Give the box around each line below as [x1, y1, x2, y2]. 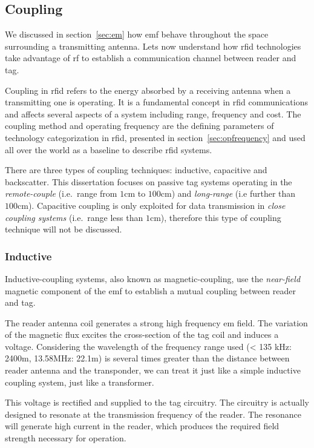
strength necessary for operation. [5, 432, 126, 444]
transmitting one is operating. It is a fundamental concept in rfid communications [5, 96, 308, 108]
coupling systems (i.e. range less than [5, 211, 143, 223]
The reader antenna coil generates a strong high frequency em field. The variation [5, 316, 308, 329]
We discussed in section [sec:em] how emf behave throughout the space [5, 28, 269, 41]
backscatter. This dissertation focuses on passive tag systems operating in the [5, 175, 292, 188]
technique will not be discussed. [5, 223, 122, 236]
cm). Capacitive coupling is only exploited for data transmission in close [18, 199, 286, 211]
